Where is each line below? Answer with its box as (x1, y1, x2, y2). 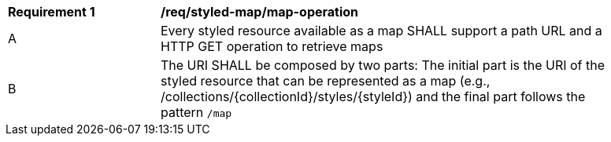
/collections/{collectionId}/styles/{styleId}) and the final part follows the (161, 89, 586, 104)
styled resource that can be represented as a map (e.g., (161, 73, 491, 89)
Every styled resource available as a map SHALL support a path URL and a (161, 23, 602, 38)
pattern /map (161, 104, 232, 120)
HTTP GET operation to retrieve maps (161, 38, 383, 54)
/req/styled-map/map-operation (161, 4, 359, 20)
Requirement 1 (8, 4, 95, 20)
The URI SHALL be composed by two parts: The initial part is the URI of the (161, 57, 605, 73)
